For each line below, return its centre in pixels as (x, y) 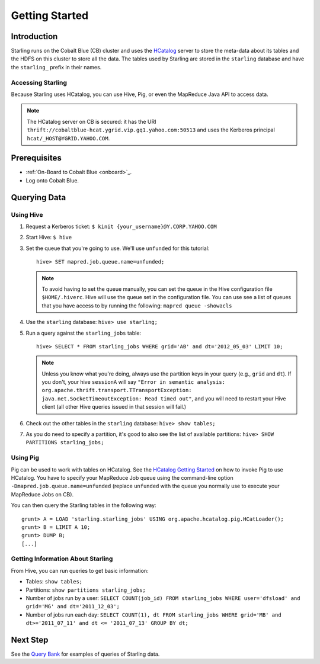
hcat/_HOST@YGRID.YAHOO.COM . (68, 138)
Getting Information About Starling (62, 559)
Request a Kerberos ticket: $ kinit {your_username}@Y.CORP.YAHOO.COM (121, 226)
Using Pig (25, 458)
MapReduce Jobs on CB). (42, 494)
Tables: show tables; (54, 582)
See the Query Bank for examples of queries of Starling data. (85, 654)
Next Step (30, 640)
